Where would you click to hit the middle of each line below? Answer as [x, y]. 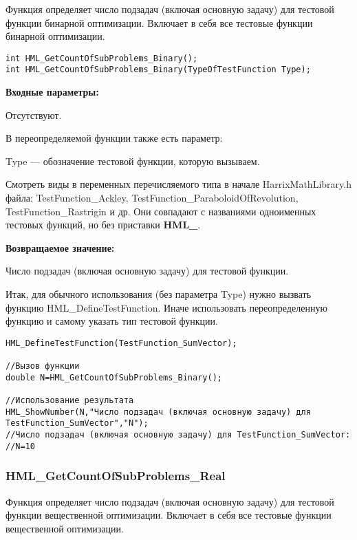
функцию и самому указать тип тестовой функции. [112, 321]
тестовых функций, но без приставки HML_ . [103, 225]
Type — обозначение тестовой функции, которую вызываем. [133, 161]
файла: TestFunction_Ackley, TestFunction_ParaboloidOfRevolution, [152, 198]
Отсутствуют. [34, 115]
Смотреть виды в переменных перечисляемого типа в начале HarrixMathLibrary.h [178, 184]
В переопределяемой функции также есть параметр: [114, 138]
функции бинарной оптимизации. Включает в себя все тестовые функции [159, 22]
